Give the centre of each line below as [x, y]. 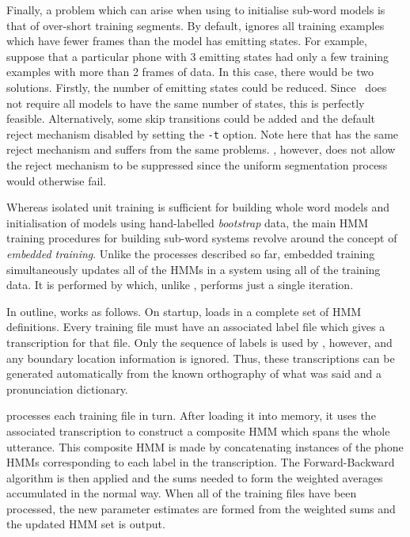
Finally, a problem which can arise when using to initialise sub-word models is [196, 10]
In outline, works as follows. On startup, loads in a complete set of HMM [184, 311]
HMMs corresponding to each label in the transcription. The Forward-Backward [201, 462]
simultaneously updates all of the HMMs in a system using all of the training [194, 269]
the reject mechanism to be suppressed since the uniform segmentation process [197, 165]
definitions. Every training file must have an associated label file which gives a [196, 327]
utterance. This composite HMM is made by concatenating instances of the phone [205, 446]
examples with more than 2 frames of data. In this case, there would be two [190, 72]
